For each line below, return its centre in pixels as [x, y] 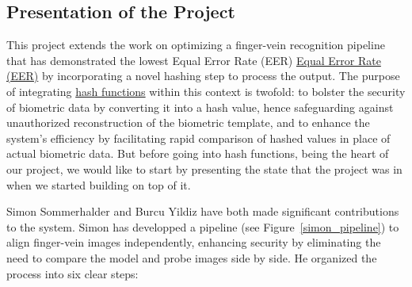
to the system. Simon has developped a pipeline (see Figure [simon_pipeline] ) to [203, 226]
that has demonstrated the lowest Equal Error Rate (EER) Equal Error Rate [194, 60]
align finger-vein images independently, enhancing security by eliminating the [194, 242]
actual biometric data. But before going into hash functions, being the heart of [198, 153]
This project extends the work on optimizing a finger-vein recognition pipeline [196, 45]
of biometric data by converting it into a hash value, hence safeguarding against [200, 107]
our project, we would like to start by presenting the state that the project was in [204, 168]
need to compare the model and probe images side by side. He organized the [192, 257]
